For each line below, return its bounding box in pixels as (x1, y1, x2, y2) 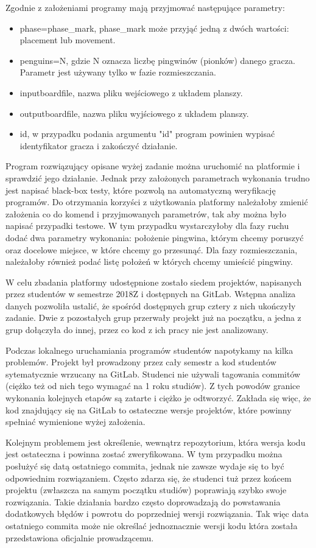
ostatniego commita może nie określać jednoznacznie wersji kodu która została (5, 519, 298, 532)
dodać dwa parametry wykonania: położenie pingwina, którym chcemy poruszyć (5, 231, 304, 244)
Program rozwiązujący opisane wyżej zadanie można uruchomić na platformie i (5, 160, 300, 172)
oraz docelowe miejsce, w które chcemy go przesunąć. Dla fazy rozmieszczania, (5, 243, 298, 256)
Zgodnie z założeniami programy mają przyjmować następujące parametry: (5, 1, 285, 13)
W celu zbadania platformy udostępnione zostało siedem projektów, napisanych (5, 275, 302, 288)
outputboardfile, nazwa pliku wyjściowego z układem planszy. (19, 107, 249, 119)
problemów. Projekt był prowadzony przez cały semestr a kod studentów (5, 356, 276, 368)
